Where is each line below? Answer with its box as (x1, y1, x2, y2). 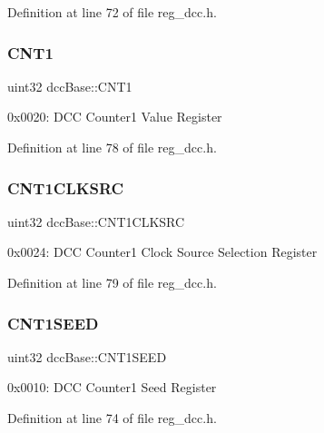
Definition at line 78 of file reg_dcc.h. (7, 138, 217, 156)
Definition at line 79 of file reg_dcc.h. (7, 273, 217, 291)
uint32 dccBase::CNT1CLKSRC (7, 212, 185, 231)
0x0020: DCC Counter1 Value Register (7, 107, 222, 126)
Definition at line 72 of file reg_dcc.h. (7, 3, 217, 21)
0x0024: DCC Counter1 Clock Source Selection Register (7, 242, 318, 261)
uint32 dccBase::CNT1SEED (7, 347, 167, 366)
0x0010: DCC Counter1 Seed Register (7, 378, 217, 397)
